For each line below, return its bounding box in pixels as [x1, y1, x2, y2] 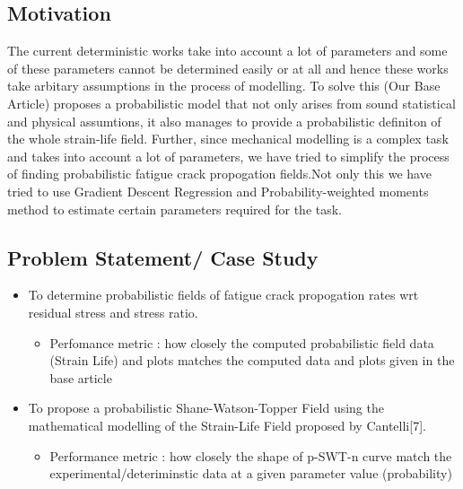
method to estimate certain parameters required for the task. [7, 199, 343, 218]
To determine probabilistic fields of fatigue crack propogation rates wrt [28, 285, 419, 304]
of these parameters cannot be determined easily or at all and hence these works [7, 58, 449, 77]
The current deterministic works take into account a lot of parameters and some [7, 41, 448, 60]
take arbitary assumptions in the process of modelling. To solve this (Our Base [7, 76, 441, 95]
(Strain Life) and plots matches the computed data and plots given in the [49, 351, 455, 370]
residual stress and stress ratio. [28, 302, 198, 321]
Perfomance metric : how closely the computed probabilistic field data [49, 333, 434, 352]
